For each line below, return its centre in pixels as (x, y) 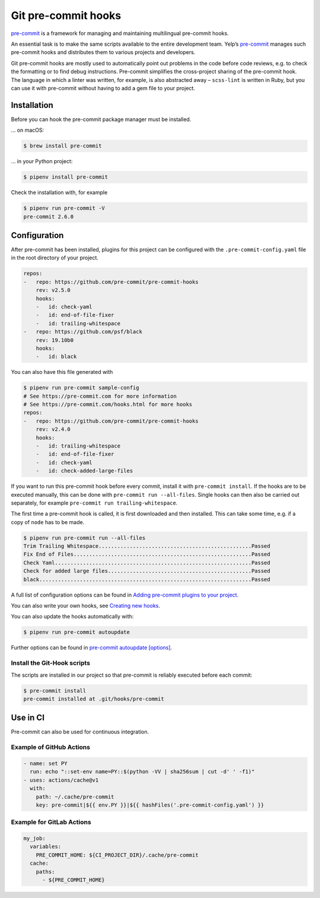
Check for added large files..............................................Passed (147, 571)
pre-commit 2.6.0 (49, 216)
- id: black (56, 357)
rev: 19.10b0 (55, 340)
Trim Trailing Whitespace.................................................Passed (147, 546)
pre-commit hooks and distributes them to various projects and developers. (103, 52)
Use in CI (28, 718)
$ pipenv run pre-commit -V (64, 208)
